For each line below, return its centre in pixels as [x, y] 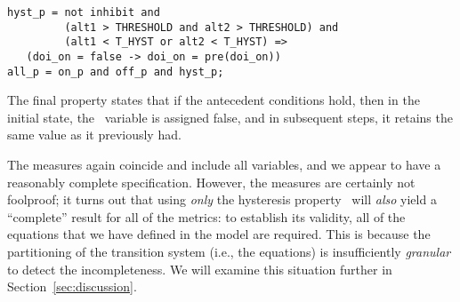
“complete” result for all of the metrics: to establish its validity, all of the [206, 216]
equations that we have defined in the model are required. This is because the [219, 234]
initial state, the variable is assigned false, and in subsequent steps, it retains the [230, 117]
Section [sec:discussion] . [72, 286]
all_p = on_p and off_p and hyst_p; [116, 72]
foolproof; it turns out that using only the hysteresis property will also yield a [222, 199]
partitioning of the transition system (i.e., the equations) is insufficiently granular [229, 252]
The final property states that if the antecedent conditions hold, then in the [214, 100]
